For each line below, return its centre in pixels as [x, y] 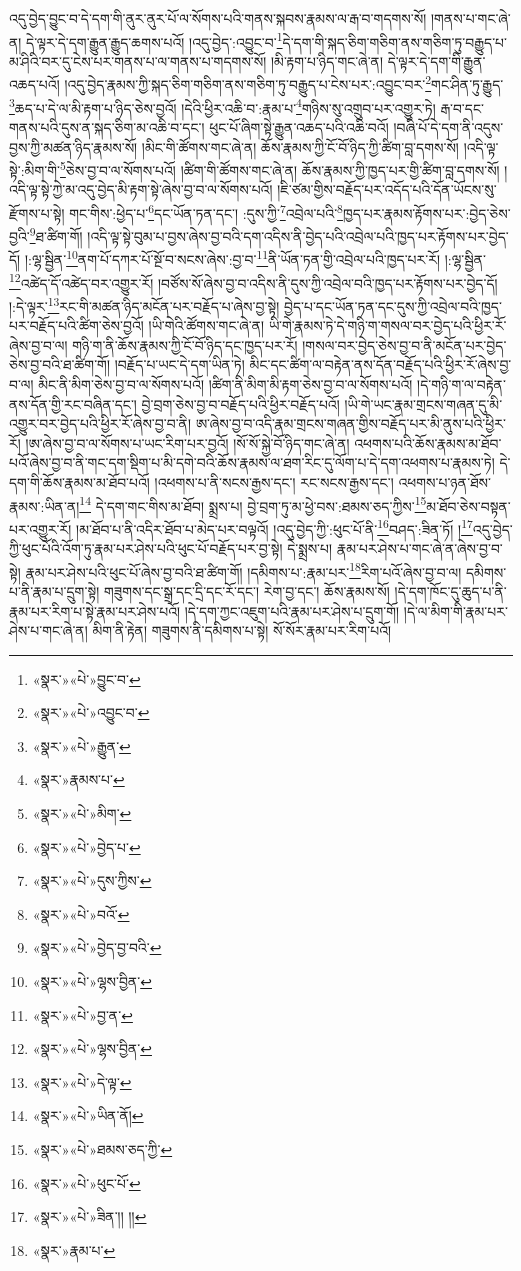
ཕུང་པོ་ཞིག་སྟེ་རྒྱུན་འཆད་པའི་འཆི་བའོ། [299, 126]
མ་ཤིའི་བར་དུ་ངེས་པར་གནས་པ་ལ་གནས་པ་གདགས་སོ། [138, 60]
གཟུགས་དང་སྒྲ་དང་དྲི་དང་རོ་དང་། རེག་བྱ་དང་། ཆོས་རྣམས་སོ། [246, 590]
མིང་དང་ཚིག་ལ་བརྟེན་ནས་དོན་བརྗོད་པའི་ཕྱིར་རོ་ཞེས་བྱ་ [380, 364]
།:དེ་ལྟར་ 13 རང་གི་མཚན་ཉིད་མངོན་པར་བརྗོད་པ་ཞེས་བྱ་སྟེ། [144, 304]
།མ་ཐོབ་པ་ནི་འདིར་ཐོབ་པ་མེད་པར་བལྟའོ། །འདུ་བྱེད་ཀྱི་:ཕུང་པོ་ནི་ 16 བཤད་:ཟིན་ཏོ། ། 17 [274, 527]
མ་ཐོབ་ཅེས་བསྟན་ [468, 505]
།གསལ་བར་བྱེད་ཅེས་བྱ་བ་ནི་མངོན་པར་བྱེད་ [404, 344]
